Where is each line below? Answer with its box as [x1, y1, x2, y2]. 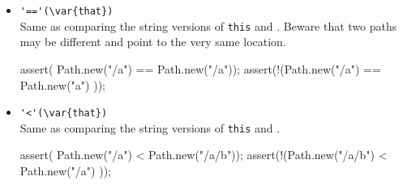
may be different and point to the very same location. [19, 33, 286, 50]
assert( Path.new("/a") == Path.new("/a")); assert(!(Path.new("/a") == [19, 60, 381, 77]
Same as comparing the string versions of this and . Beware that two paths [19, 17, 397, 34]
